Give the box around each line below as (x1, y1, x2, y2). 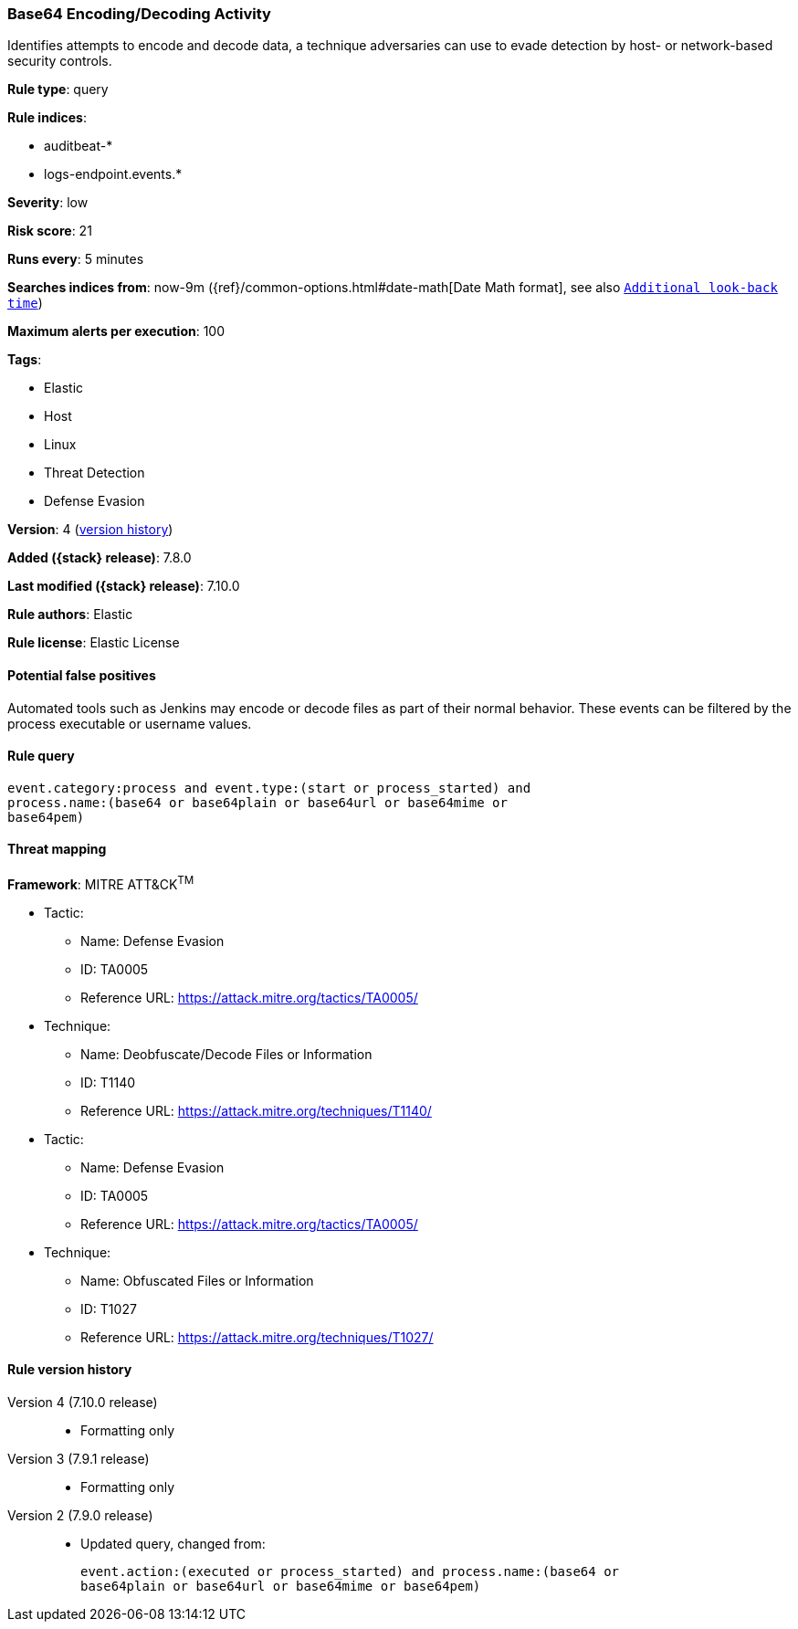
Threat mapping (7, 841, 107, 857)
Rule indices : (7, 110, 87, 126)
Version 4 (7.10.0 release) (7, 1393, 158, 1410)
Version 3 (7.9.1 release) (7, 1450, 150, 1466)
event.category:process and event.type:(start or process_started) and (7, 780, 531, 795)
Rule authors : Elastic (7, 606, 133, 623)
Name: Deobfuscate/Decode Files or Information (80, 1046, 373, 1062)
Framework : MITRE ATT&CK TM (7, 874, 194, 892)
